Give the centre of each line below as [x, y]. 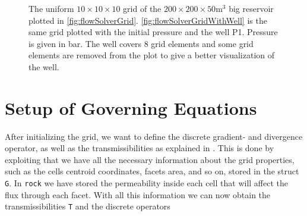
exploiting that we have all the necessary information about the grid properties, [150, 159]
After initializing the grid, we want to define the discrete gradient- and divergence [154, 136]
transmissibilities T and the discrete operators [88, 206]
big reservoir [251, 8]
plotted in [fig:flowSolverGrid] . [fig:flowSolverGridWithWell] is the [148, 20]
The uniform [51, 8]
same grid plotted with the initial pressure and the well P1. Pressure [153, 32]
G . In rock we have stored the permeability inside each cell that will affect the [146, 183]
